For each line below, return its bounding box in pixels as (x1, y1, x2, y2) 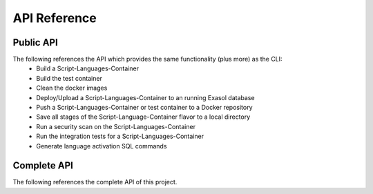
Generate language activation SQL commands (36, 142, 167, 150)
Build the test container (36, 74, 103, 82)
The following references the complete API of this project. (12, 178, 178, 186)
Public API (12, 37, 58, 48)
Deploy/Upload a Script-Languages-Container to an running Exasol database (36, 93, 255, 101)
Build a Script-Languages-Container (36, 64, 140, 72)
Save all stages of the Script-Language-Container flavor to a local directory (36, 113, 251, 121)
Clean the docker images (36, 84, 108, 93)
